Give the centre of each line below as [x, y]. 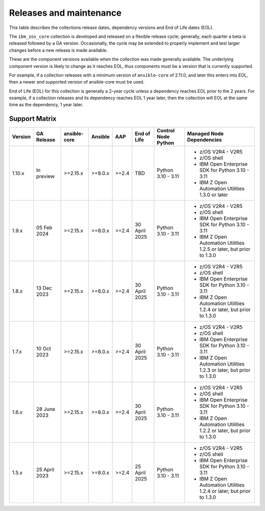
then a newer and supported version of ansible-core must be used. [77, 82]
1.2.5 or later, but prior [225, 249]
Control [166, 131]
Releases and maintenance [65, 13]
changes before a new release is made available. [58, 50]
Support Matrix [33, 119]
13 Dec [44, 288]
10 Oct [44, 349]
